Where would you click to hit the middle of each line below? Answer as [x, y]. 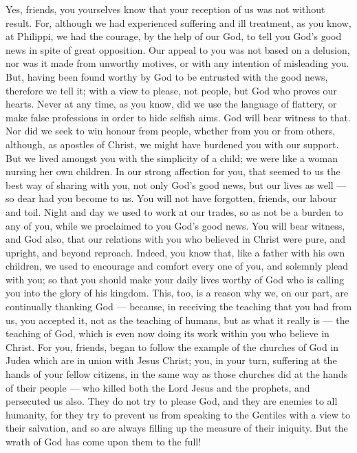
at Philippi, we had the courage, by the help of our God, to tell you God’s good [174, 36]
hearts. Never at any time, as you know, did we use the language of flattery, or [171, 104]
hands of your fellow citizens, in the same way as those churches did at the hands [177, 374]
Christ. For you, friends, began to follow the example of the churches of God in [172, 346]
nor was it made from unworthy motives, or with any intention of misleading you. [177, 63]
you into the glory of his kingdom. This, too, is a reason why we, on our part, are [177, 293]
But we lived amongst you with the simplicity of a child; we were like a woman [172, 158]
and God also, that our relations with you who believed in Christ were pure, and [176, 239]
